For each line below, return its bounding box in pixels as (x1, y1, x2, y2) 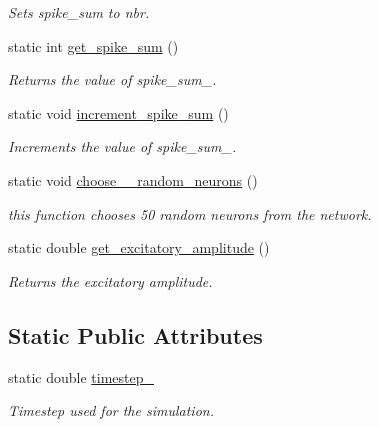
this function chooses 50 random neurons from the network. (8, 203, 372, 224)
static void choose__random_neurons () (8, 169, 258, 190)
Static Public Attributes (8, 319, 263, 350)
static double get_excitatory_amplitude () (8, 237, 270, 258)
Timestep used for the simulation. (8, 400, 214, 421)
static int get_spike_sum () (8, 35, 179, 56)
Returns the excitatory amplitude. (8, 270, 213, 291)
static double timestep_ (8, 366, 154, 387)
